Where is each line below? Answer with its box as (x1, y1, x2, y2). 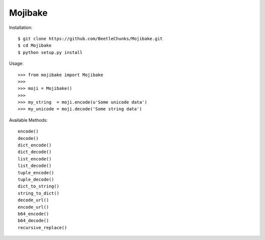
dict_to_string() (18, 184, 59, 189)
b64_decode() (18, 218, 49, 223)
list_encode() (18, 156, 52, 161)
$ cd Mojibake (18, 43, 52, 49)
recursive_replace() (18, 225, 67, 230)
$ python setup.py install (18, 50, 83, 55)
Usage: (9, 60, 24, 66)
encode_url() (18, 204, 49, 210)
